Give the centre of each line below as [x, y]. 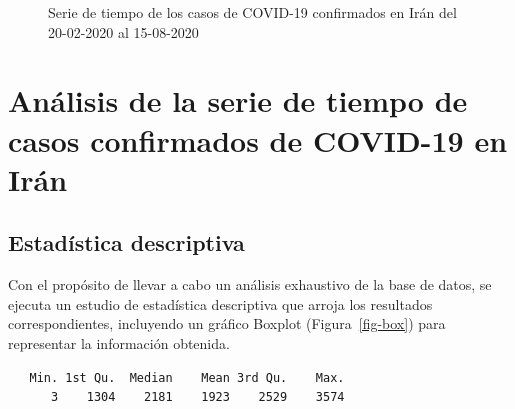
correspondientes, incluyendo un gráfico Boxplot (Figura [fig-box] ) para [227, 323]
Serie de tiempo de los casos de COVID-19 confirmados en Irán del [252, 12]
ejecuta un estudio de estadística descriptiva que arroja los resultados [220, 303]
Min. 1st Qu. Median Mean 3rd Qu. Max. [187, 377]
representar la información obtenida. [119, 342]
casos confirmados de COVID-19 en [258, 139]
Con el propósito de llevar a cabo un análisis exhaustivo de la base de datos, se [250, 284]
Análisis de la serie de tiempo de [238, 100]
